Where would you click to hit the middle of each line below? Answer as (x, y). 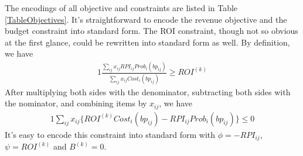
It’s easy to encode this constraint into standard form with (110, 134)
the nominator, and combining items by (76, 103)
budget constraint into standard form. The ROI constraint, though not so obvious (151, 31)
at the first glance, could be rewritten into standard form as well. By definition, (147, 42)
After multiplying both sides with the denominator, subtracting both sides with (148, 91)
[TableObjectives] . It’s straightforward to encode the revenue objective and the (146, 19)
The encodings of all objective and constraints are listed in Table (121, 8)
